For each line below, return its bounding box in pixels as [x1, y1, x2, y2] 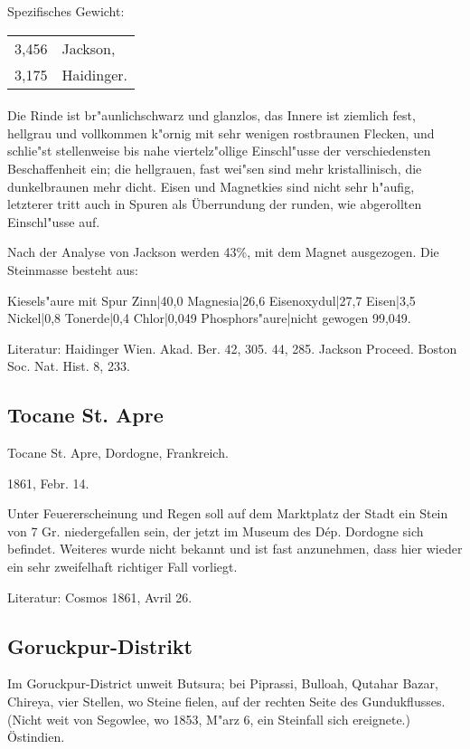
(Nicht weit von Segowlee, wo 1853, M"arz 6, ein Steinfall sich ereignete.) [7, 709, 410, 728]
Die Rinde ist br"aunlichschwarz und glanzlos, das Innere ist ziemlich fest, [7, 106, 416, 125]
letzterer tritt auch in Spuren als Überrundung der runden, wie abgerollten [7, 194, 422, 213]
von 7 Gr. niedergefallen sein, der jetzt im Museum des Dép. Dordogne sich [7, 521, 424, 540]
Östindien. [7, 727, 65, 746]
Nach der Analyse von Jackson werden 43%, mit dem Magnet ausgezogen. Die [7, 242, 439, 261]
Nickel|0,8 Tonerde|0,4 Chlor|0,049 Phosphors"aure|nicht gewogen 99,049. [7, 308, 411, 327]
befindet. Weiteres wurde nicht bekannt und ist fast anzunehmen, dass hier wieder [7, 539, 463, 558]
